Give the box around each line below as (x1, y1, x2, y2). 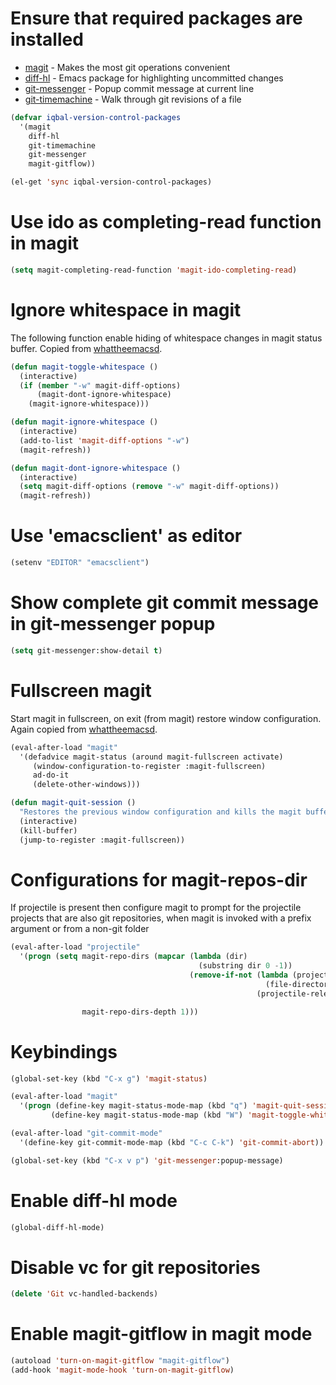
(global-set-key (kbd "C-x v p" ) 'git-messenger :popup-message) (10, 1155, 284, 1166)
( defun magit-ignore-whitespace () (10, 417, 159, 427)
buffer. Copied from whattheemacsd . (10, 342, 163, 354)
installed (10, 28, 84, 51)
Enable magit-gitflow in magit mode (10, 1323, 313, 1346)
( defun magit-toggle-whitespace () (10, 362, 159, 372)
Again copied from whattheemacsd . (10, 723, 158, 735)
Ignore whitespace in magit (10, 299, 242, 322)
